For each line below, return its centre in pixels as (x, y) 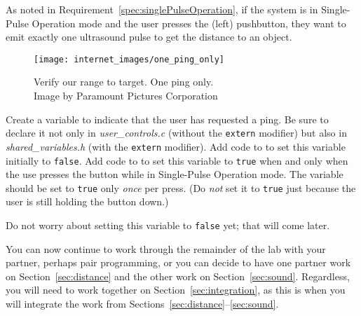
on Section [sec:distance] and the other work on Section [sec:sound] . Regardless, (178, 276)
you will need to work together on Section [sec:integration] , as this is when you (176, 290)
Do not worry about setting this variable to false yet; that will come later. (168, 225)
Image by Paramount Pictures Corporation (126, 96)
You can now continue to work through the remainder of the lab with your (166, 248)
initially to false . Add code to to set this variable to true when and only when (177, 160)
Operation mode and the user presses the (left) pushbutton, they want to (189, 23)
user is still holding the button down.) (87, 201)
